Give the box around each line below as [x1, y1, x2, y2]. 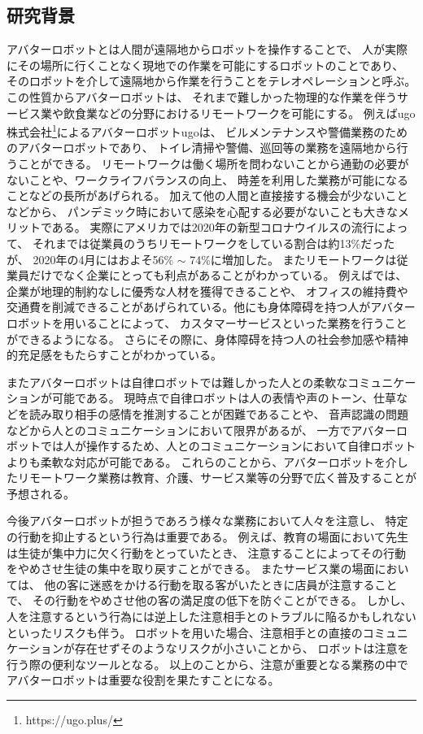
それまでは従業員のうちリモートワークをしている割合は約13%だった [32, 234, 395, 251]
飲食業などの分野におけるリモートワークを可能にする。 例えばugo [63, 104, 416, 121]
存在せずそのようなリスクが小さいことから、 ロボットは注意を [74, 640, 409, 657]
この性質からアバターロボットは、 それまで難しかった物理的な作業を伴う [7, 88, 398, 105]
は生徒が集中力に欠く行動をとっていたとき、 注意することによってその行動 [7, 544, 407, 561]
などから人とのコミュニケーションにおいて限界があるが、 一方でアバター [7, 421, 396, 438]
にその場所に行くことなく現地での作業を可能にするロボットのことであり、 [7, 56, 404, 73]
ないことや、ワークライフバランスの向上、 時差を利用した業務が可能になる [7, 171, 408, 188]
